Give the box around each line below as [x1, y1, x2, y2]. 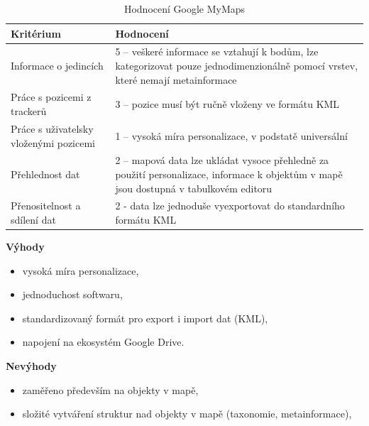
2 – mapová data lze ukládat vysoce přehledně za [115, 153, 329, 168]
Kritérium [11, 26, 61, 40]
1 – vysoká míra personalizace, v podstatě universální [115, 128, 348, 143]
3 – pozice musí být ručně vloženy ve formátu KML [115, 97, 340, 111]
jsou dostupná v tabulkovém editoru [115, 180, 272, 195]
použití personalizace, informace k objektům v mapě [115, 166, 343, 181]
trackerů [11, 104, 47, 119]
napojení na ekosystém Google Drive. [22, 334, 184, 349]
